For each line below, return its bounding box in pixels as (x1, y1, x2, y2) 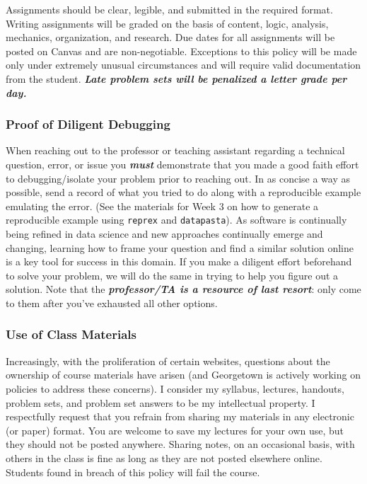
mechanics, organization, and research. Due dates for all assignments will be (6, 30, 335, 45)
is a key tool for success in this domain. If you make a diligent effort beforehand (6, 254, 352, 269)
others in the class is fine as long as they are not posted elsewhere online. (6, 450, 322, 465)
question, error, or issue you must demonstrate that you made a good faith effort (6, 156, 359, 171)
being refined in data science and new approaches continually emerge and (6, 226, 323, 241)
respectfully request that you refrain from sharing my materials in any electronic (6, 409, 354, 424)
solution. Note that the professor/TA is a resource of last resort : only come (6, 282, 361, 296)
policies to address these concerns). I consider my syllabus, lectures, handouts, (6, 381, 344, 396)
